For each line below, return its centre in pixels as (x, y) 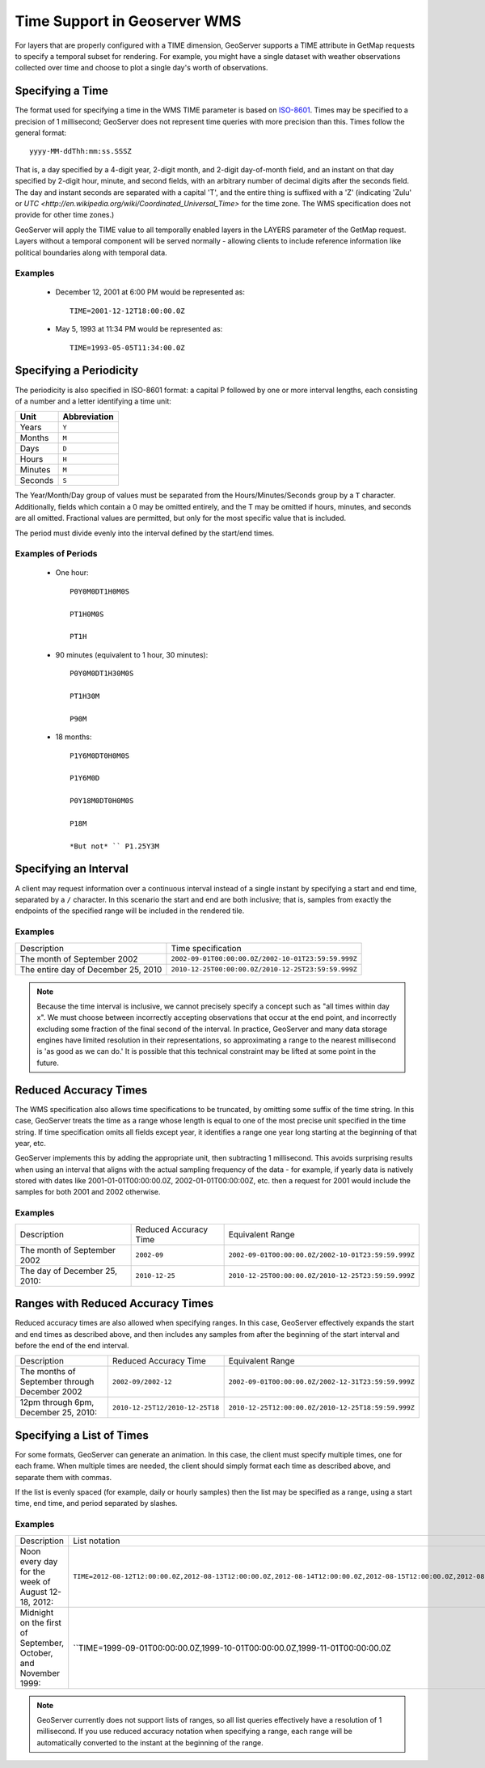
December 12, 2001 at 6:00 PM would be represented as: (150, 292)
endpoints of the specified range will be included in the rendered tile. (130, 911)
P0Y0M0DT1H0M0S (100, 591)
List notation (97, 1541)
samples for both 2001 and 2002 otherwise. (88, 1192)
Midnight (37, 1612)
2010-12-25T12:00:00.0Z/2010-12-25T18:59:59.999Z (322, 1407)
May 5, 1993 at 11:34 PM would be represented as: (139, 329)
